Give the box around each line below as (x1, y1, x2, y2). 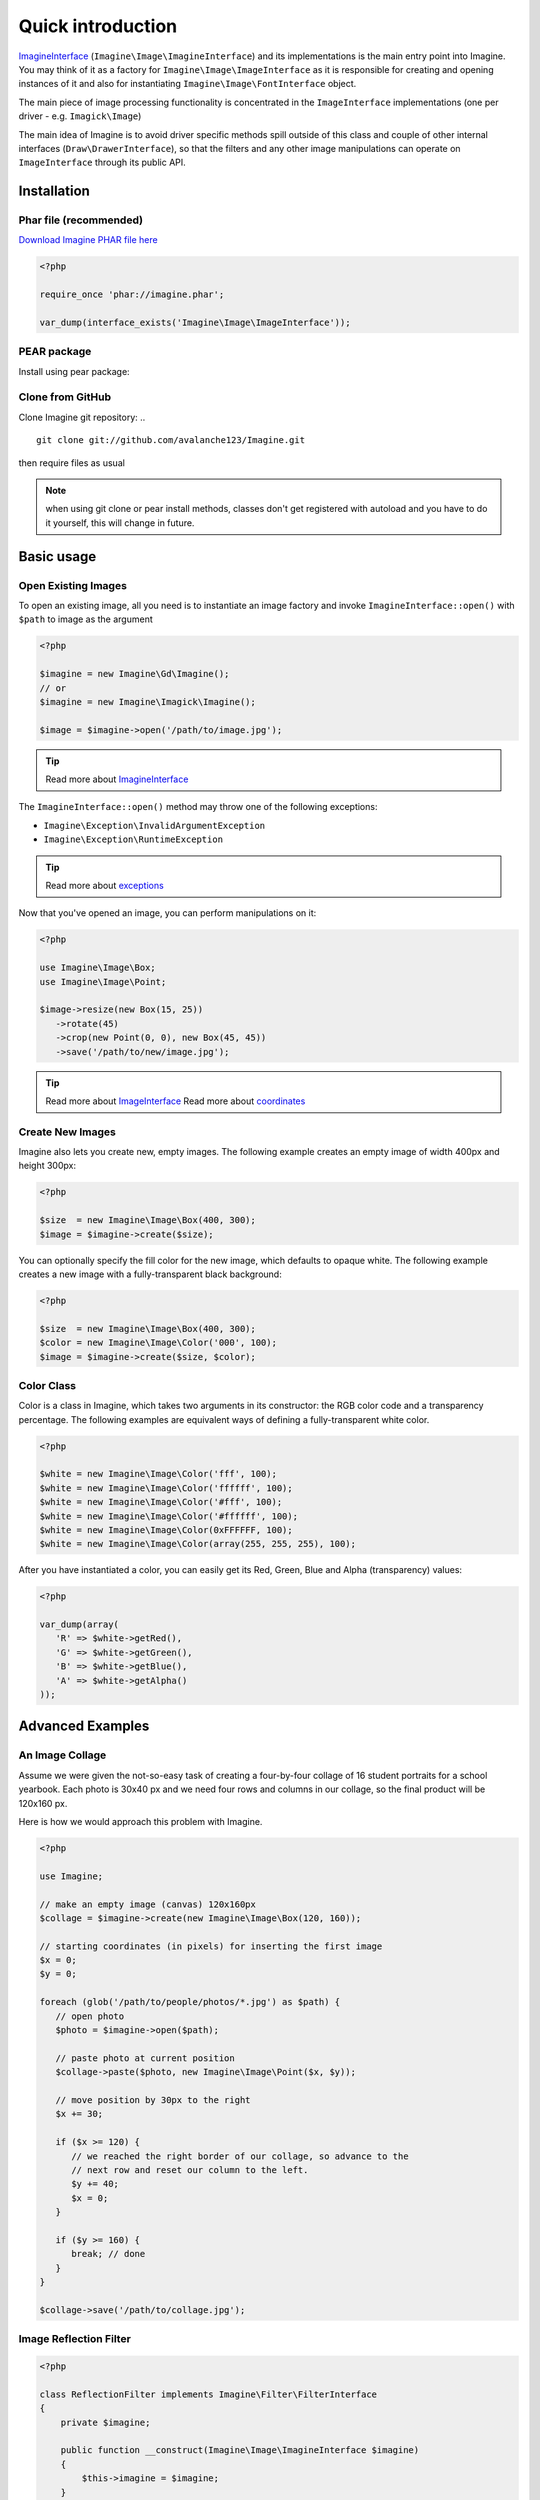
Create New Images (18, 1125, 117, 1139)
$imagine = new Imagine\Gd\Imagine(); (39, 668, 230, 680)
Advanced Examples (18, 1718, 150, 1735)
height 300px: (18, 1160, 77, 1172)
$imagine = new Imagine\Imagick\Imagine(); (39, 696, 257, 707)
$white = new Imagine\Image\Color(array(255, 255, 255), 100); (39, 1538, 357, 1550)
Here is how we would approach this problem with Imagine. (18, 1815, 263, 1827)
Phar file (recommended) (18, 213, 144, 227)
